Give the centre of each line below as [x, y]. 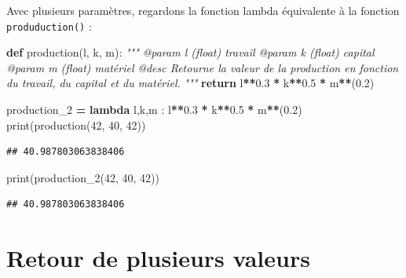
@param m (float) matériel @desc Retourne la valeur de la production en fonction [203, 67]
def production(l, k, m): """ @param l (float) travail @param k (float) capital [190, 52]
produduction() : [49, 26]
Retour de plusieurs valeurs [158, 258]
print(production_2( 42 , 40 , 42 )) [83, 177]
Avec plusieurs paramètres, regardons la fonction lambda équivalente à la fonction [203, 10]
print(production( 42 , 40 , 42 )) [76, 124]
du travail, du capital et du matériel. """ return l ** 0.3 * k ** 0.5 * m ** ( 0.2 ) [190, 83]
